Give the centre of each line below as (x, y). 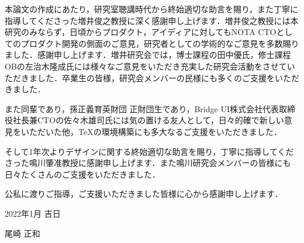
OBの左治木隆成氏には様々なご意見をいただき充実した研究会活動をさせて (146, 66)
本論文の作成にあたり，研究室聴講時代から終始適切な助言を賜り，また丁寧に (152, 9)
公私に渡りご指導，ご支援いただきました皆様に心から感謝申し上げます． (144, 194)
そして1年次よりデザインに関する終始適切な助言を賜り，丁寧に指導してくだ (149, 151)
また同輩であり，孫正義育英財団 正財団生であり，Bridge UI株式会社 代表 (142, 108)
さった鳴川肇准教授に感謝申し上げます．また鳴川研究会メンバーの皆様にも (148, 163)
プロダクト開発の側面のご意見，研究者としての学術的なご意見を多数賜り (160, 43)
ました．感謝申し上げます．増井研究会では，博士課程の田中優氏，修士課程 (148, 55)
